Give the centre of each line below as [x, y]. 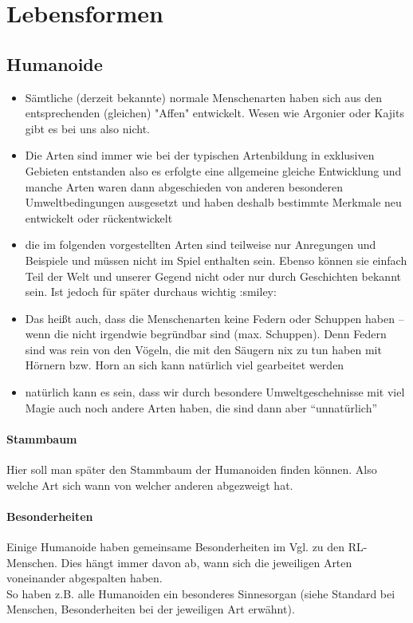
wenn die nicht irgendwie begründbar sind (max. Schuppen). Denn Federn [206, 334]
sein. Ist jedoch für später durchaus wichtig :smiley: [151, 292]
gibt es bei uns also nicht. [87, 128]
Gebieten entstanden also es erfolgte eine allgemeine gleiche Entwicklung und [213, 170]
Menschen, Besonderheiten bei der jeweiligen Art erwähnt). [151, 609]
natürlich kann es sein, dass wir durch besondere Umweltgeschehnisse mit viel [215, 392]
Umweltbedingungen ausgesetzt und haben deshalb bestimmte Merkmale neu [213, 202]
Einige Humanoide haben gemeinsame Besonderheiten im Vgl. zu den [176, 547]
